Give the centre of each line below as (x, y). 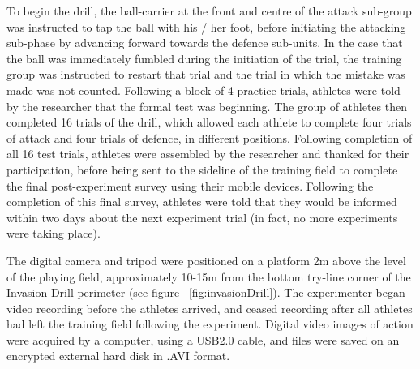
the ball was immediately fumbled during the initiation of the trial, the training (204, 58)
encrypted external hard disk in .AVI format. (118, 356)
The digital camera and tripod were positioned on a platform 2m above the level (206, 260)
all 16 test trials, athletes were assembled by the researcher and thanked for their (208, 154)
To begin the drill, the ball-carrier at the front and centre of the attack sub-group (209, 11)
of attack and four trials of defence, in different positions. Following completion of (210, 137)
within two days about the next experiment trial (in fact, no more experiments (202, 217)
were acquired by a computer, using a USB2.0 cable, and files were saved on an (203, 339)
